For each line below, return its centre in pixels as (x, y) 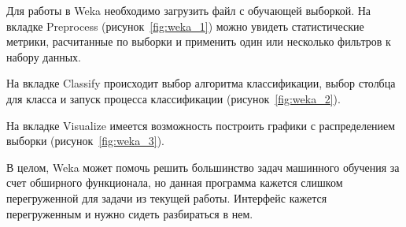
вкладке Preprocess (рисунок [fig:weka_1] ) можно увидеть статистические (185, 26)
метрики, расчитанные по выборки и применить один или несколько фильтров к (199, 41)
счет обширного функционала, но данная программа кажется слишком (175, 182)
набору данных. (44, 56)
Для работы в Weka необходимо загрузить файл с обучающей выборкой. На (189, 10)
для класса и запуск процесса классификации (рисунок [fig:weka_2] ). (173, 98)
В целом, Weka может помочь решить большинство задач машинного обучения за (203, 167)
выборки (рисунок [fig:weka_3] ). (85, 141)
